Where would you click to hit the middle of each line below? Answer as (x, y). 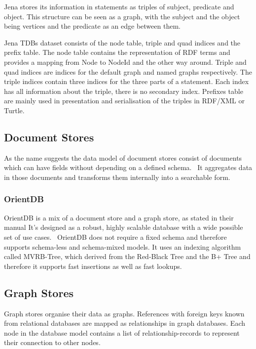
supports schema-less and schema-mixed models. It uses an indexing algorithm (123, 246)
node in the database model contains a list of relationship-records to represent (122, 332)
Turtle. (14, 110)
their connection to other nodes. (52, 342)
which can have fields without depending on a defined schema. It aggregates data (128, 167)
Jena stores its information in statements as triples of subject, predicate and (119, 6)
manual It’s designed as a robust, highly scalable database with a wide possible (124, 227)
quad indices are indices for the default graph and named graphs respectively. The (128, 71)
